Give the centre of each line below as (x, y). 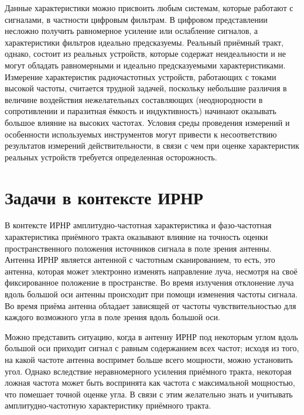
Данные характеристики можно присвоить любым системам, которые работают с (149, 8)
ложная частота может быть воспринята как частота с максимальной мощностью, (150, 383)
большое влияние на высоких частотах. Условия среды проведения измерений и (147, 122)
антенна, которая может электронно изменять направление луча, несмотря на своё (151, 271)
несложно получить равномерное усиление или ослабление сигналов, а (131, 31)
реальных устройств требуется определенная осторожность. (111, 157)
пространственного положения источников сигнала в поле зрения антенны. (138, 248)
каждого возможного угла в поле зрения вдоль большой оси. (112, 317)
